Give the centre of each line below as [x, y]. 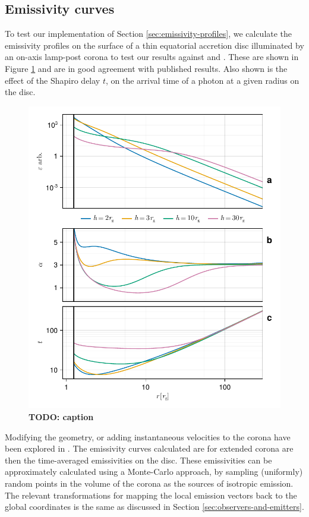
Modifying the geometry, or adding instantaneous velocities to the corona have [148, 436]
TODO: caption [61, 416]
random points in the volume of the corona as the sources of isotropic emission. [149, 483]
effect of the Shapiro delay [53, 80]
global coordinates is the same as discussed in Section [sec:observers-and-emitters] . [154, 507]
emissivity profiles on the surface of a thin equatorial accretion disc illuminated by [154, 45]
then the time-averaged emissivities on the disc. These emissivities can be [138, 460]
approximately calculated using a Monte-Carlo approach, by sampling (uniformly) [154, 472]
